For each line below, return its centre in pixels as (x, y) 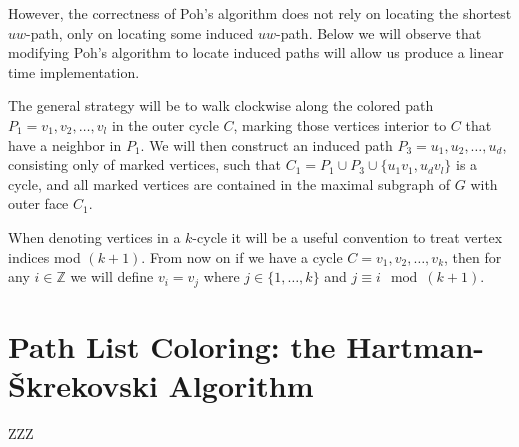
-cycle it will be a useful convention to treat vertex (347, 236)
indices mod (44, 256)
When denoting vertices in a (94, 236)
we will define (112, 276)
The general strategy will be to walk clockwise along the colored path (221, 105)
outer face (38, 203)
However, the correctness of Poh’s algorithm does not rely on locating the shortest (260, 13)
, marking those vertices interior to (340, 124)
